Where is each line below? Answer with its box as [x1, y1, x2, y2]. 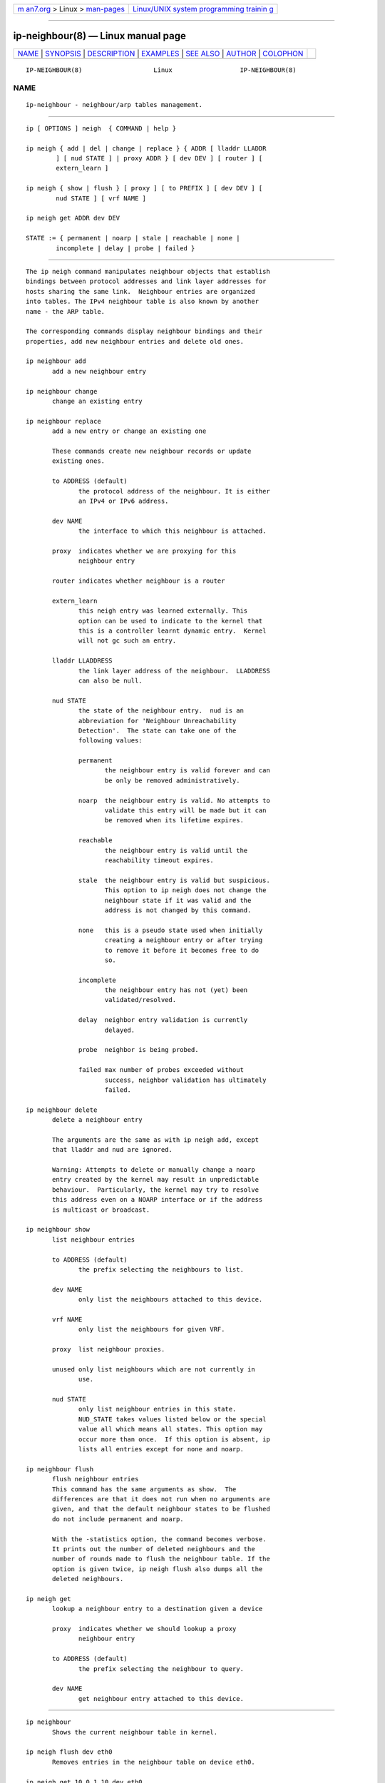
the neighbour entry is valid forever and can [104, 767, 270, 775]
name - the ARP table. [26, 307, 106, 315]
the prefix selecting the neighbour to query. [78, 1665, 244, 1672]
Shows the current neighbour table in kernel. [52, 1728, 217, 1736]
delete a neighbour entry [52, 1116, 143, 1124]
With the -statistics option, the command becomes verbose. [52, 1535, 267, 1543]
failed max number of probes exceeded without [78, 1066, 244, 1074]
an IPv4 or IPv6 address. [78, 496, 169, 505]
